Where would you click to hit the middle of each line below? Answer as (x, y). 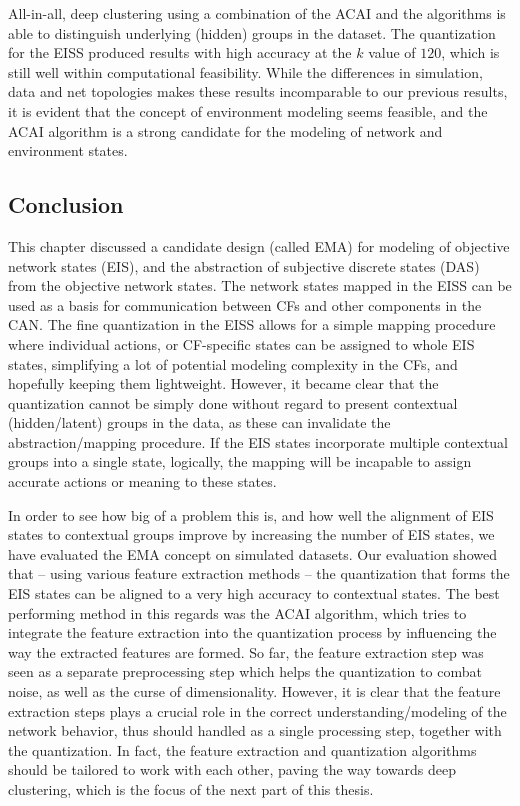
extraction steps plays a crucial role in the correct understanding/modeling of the (257, 710)
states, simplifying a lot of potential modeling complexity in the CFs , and (233, 363)
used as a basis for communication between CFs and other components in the (245, 304)
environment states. (68, 150)
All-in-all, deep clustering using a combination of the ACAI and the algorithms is (257, 13)
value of (392, 52)
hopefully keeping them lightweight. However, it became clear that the (223, 383)
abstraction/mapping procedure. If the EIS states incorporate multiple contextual (258, 441)
